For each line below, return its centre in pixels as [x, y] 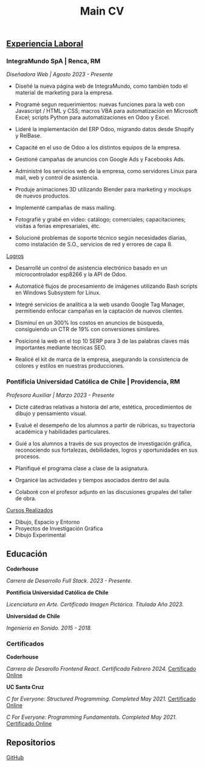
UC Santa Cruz [25, 687]
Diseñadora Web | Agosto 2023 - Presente [60, 74]
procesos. [28, 456]
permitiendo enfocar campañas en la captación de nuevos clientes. [99, 311]
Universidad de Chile [33, 616]
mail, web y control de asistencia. [57, 177]
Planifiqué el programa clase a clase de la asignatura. [82, 468]
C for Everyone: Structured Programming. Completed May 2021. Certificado [101, 699]
